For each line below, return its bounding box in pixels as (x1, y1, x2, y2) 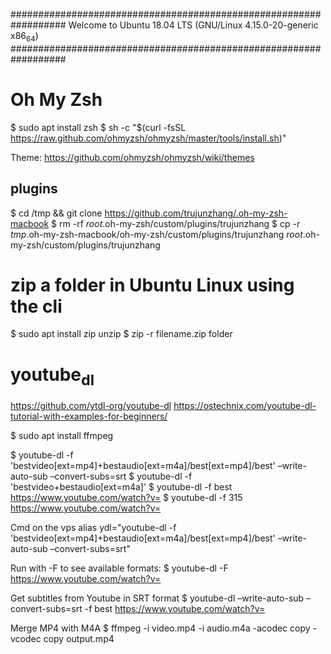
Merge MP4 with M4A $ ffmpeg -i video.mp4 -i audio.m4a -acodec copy (10, 622, 311, 634)
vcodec (10, 633, 42, 645)
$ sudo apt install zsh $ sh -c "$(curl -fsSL (10, 121, 187, 133)
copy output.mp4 (43, 633, 115, 645)
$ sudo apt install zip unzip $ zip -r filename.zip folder (10, 328, 233, 340)
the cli (10, 295, 63, 318)
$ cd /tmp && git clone (10, 207, 103, 219)
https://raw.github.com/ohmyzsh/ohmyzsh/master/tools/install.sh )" (10, 132, 287, 144)
